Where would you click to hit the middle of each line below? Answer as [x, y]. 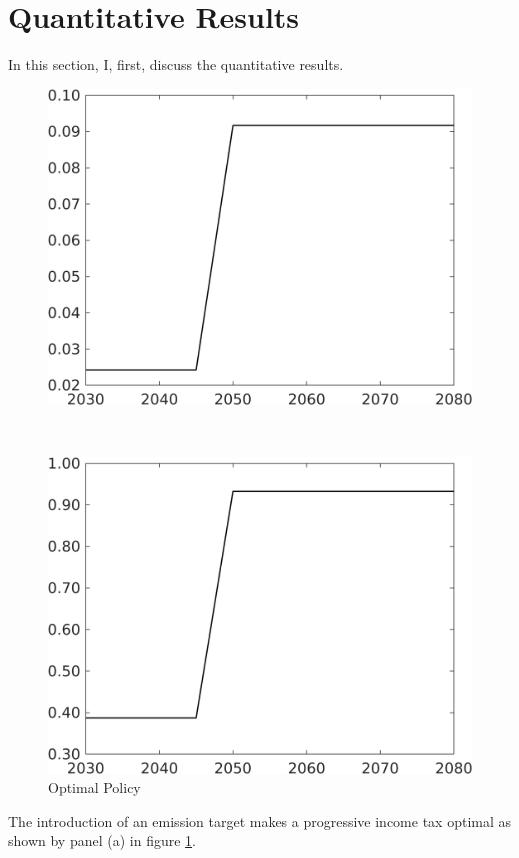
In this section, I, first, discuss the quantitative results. [176, 64]
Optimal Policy [94, 787]
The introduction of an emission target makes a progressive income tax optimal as [260, 820]
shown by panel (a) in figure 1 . [102, 840]
